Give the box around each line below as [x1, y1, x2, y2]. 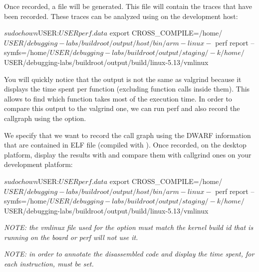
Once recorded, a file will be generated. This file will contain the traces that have [4, 1, 252, 11]
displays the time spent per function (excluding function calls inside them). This [4, 83, 250, 94]
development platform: [4, 159, 73, 169]
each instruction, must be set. [4, 258, 94, 269]
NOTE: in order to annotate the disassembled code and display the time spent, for [4, 248, 255, 259]
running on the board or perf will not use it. [4, 231, 138, 242]
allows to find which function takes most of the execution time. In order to [4, 93, 232, 103]
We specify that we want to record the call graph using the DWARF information [4, 129, 251, 140]
